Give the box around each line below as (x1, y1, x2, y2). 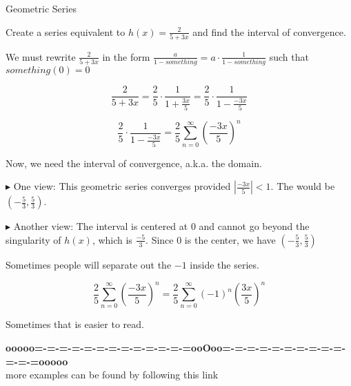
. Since (146, 232, 174, 247)
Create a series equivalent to (6, 24, 126, 39)
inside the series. (190, 257, 259, 271)
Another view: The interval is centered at (13, 219, 188, 233)
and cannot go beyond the (199, 219, 310, 233)
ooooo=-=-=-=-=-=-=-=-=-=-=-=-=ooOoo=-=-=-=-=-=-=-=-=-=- (6, 340, 346, 354)
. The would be (270, 179, 335, 193)
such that (269, 49, 309, 64)
